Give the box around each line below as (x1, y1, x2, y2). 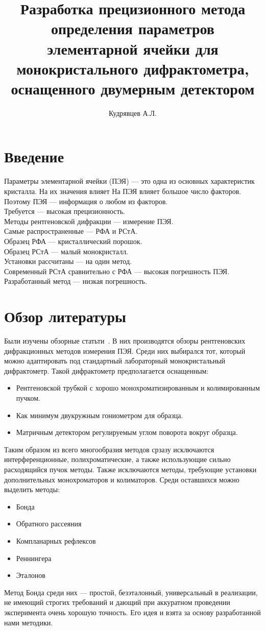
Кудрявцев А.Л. (109, 107, 157, 118)
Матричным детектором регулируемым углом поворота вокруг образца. (16, 427, 238, 438)
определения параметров (51, 18, 214, 39)
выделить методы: (4, 484, 60, 495)
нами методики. (4, 617, 53, 627)
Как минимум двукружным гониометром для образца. (16, 409, 183, 420)
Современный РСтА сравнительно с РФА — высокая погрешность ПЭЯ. (4, 265, 230, 276)
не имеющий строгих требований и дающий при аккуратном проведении (4, 597, 230, 608)
